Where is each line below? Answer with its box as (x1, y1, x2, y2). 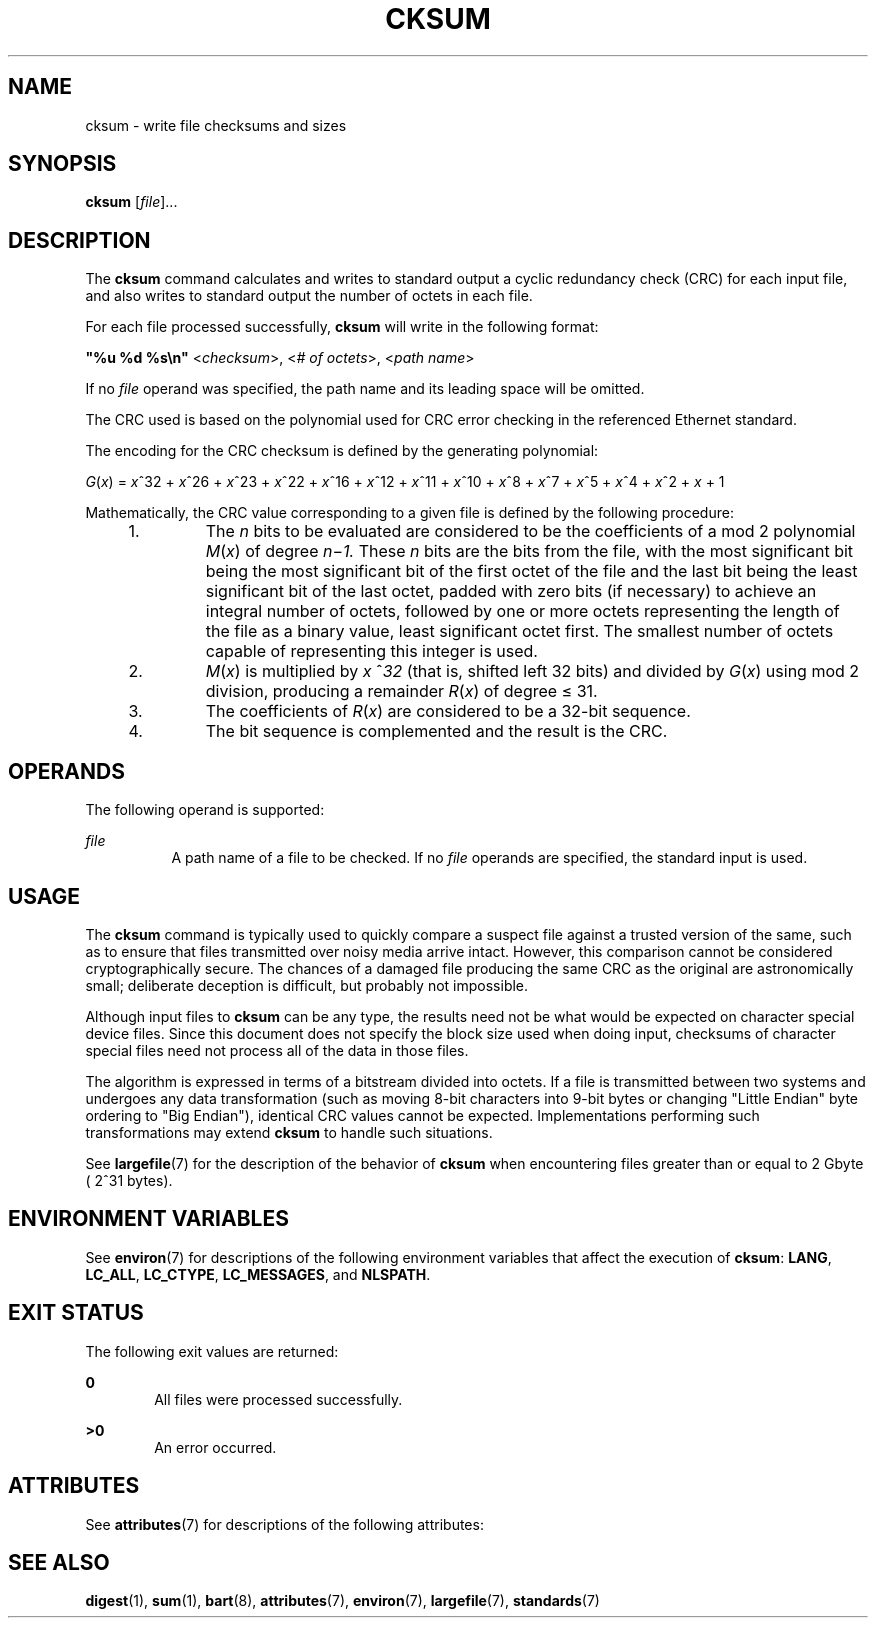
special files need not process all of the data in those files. (85, 1041, 469, 1059)
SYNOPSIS (8, 151, 117, 177)
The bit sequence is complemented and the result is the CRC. (205, 721, 668, 742)
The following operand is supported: (85, 801, 325, 819)
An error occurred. (154, 1438, 277, 1456)
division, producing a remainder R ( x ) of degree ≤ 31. (205, 681, 598, 702)
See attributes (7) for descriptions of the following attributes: (85, 1515, 484, 1533)
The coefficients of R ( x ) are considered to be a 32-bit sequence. (205, 701, 691, 722)
